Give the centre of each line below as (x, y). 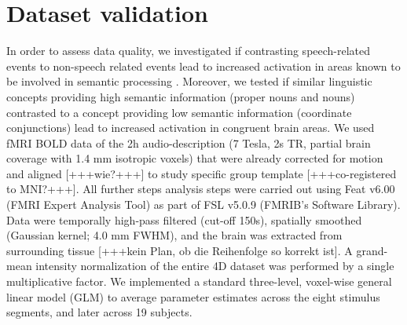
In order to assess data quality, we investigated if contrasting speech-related (189, 51)
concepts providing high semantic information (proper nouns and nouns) (181, 96)
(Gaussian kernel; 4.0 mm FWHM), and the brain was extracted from (174, 235)
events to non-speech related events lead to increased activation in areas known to (203, 66)
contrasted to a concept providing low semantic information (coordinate (179, 112)
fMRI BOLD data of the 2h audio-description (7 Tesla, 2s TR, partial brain (189, 142)
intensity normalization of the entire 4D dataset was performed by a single (215, 266)
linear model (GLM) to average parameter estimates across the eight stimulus (193, 296)
